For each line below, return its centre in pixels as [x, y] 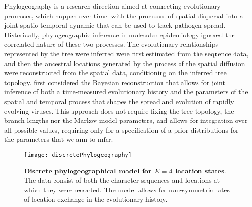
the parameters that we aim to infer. [59, 139]
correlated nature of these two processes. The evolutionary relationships [111, 44]
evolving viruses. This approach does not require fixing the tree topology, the [119, 111]
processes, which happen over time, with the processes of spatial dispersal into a [124, 15]
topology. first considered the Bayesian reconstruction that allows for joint [115, 82]
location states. [201, 170]
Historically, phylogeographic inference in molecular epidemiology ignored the [120, 34]
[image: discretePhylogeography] [78, 155]
